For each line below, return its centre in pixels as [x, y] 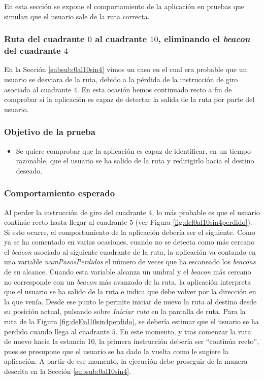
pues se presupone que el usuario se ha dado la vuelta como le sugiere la [116, 351]
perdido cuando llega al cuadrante [57, 331]
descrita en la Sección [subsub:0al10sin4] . [68, 371]
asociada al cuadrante [38, 89]
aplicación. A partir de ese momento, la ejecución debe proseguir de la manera [126, 361]
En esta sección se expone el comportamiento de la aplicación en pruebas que [124, 6]
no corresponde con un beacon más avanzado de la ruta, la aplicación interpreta [128, 281]
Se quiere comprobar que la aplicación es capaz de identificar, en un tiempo [134, 150]
